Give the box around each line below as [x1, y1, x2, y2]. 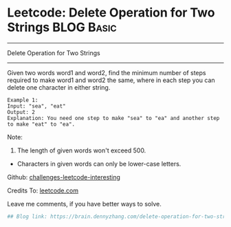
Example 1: [7, 97, 38, 103]
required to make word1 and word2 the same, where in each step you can [7, 76, 215, 84]
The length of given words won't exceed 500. [16, 146, 146, 155]
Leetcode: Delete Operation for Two [7, 5, 215, 21]
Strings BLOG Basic [7, 19, 117, 35]
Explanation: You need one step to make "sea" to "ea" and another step [7, 115, 220, 121]
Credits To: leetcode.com [7, 186, 79, 195]
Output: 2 [7, 108, 36, 115]
